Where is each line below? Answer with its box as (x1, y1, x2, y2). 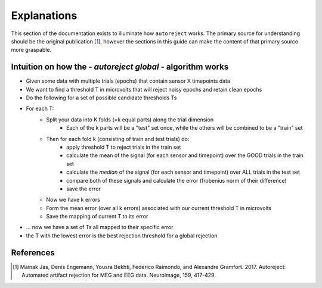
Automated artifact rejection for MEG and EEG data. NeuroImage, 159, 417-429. (21, 271, 216, 279)
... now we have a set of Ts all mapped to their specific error (26, 224, 174, 231)
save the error (66, 185, 101, 192)
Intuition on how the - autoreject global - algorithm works (11, 62, 229, 72)
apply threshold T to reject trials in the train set (66, 143, 181, 151)
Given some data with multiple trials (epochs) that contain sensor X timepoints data (26, 77, 231, 84)
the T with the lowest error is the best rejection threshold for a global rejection (26, 232, 218, 239)
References (11, 248, 55, 258)
